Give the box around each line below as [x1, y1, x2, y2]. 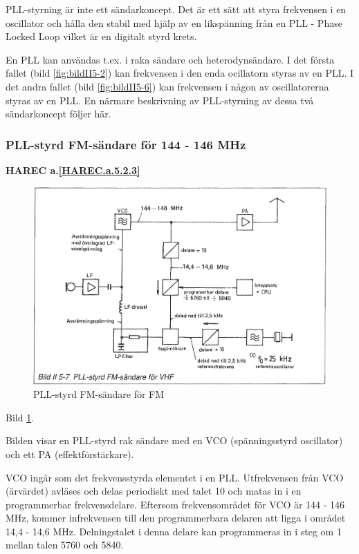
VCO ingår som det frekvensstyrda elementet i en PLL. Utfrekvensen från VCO [6, 470, 344, 484]
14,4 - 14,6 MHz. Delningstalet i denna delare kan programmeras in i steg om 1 [6, 524, 342, 538]
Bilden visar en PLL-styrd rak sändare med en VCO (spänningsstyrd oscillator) [6, 433, 343, 448]
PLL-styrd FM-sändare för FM [33, 387, 165, 401]
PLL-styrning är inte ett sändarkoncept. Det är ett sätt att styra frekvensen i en [6, 2, 347, 16]
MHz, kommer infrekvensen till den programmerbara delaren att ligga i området [6, 510, 346, 525]
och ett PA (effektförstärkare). [6, 446, 134, 461]
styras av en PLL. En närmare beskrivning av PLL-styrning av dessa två [6, 93, 314, 107]
